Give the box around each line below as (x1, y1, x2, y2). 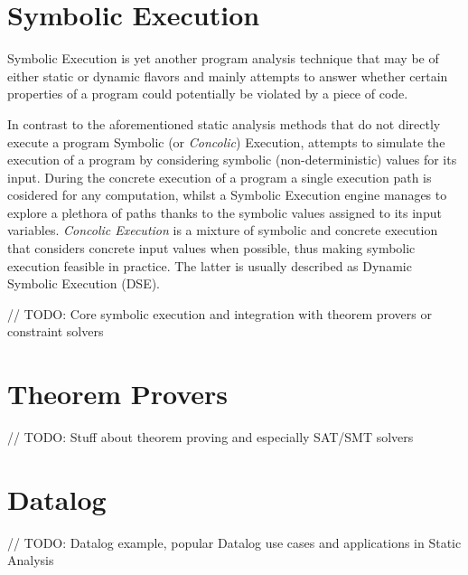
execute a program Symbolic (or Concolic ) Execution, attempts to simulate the (7, 132, 445, 151)
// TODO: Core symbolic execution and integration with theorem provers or (7, 304, 432, 323)
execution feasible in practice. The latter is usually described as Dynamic (7, 256, 412, 275)
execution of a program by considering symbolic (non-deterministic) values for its (7, 150, 457, 169)
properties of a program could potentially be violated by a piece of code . (7, 84, 408, 103)
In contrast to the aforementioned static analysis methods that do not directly (7, 114, 441, 133)
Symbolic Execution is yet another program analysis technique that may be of (7, 49, 439, 68)
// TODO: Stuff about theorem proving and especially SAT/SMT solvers (7, 428, 414, 447)
